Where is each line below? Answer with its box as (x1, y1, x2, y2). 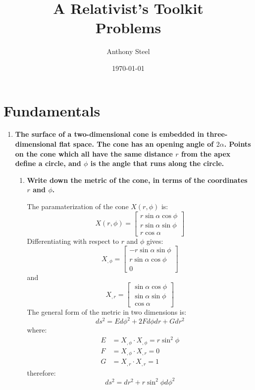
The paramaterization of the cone (27, 201, 129, 211)
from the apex (181, 148, 231, 159)
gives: (146, 235, 163, 246)
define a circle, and (15, 158, 81, 168)
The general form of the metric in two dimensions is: (27, 307, 187, 317)
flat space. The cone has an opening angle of (59, 139, 214, 149)
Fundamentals (3, 100, 101, 120)
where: (27, 325, 47, 335)
